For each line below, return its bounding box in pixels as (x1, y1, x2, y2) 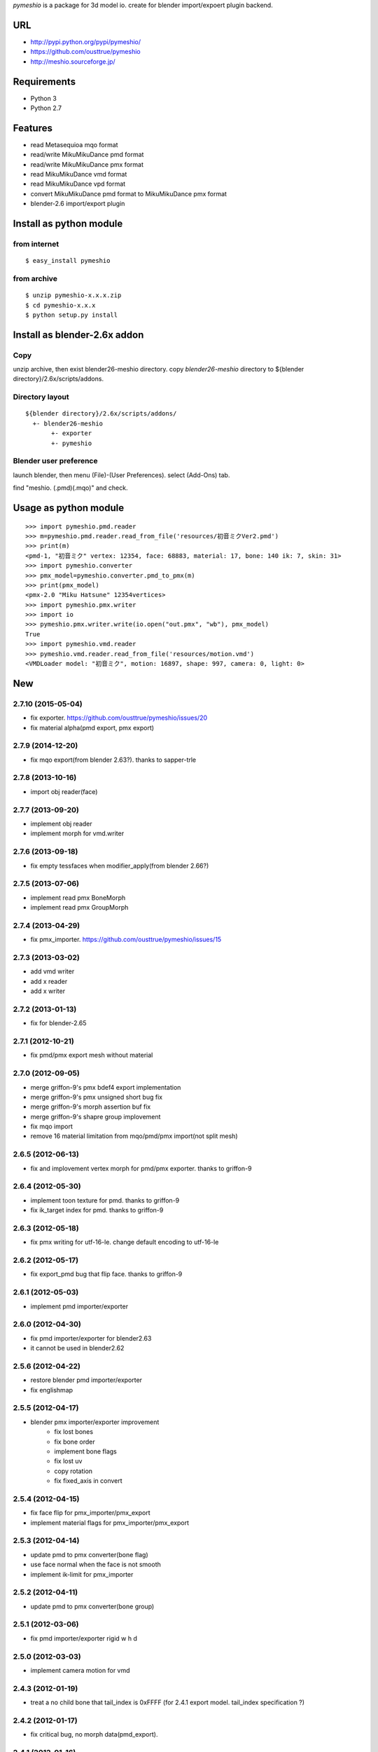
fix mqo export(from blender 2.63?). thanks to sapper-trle (30, 755, 196, 764)
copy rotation (54, 1467, 93, 1475)
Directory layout (13, 392, 69, 402)
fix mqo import (30, 1122, 73, 1131)
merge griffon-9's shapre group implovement (30, 1112, 161, 1121)
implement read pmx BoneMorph (30, 894, 126, 902)
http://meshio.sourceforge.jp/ (30, 57, 115, 66)
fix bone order (54, 1437, 95, 1446)
